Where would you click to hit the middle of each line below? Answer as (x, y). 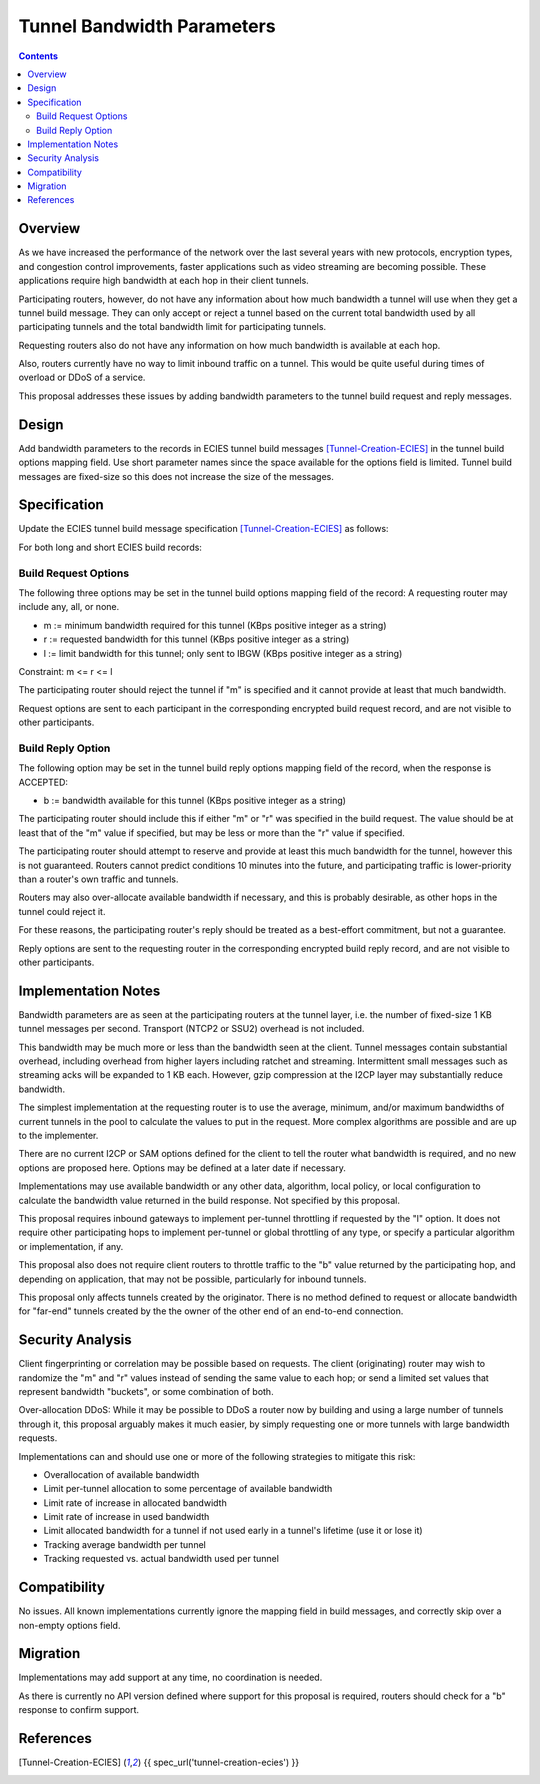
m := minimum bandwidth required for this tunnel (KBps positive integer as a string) (215, 625)
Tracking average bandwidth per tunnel (125, 1544)
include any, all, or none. (69, 607)
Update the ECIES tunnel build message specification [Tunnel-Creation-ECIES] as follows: (203, 529)
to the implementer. (58, 1135)
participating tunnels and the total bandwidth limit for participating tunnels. (172, 327)
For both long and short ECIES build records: (110, 547)
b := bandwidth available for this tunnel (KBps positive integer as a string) (195, 801)
